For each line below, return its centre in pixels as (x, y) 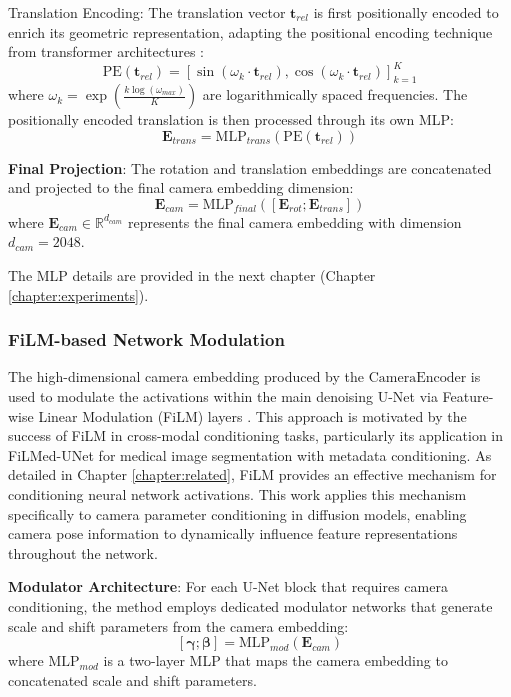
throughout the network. (83, 552)
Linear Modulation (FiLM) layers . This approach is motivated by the (252, 415)
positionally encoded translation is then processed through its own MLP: (231, 119)
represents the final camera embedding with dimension (294, 221)
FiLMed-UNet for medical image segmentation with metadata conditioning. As (250, 454)
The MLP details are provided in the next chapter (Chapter (192, 275)
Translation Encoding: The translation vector (147, 12)
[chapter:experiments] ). (78, 294)
